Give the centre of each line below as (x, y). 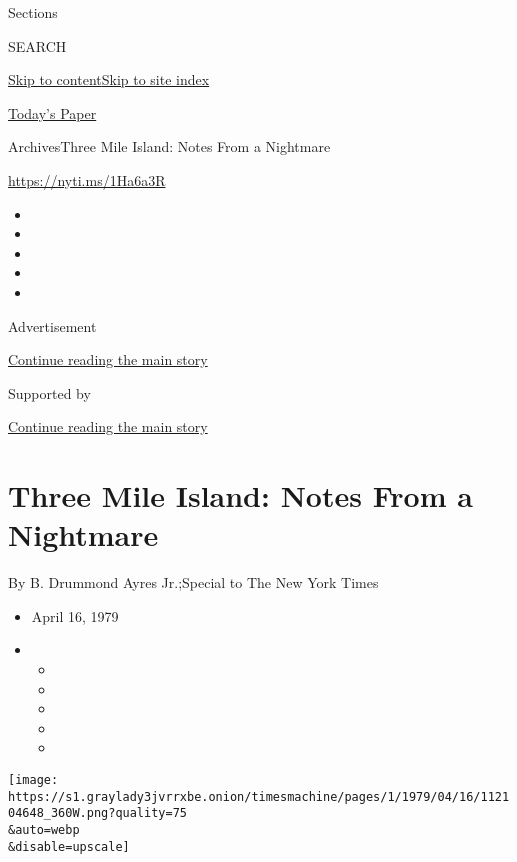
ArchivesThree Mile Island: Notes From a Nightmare (169, 146)
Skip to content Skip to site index (109, 79)
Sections (33, 12)
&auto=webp (44, 829)
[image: (33, 779)
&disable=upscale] (69, 846)
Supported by (49, 392)
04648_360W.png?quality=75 (97, 813)
